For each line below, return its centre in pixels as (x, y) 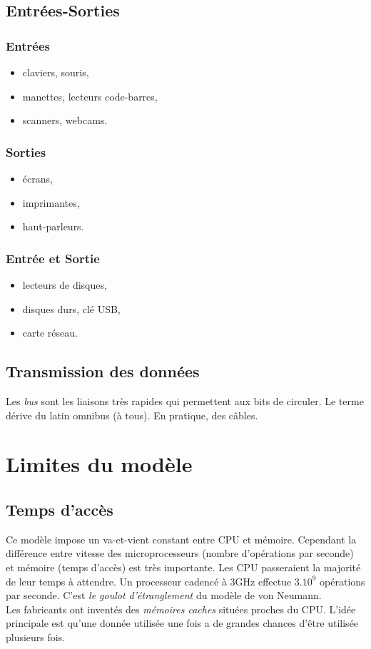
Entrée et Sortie (53, 258)
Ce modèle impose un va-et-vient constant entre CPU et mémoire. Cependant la (181, 539)
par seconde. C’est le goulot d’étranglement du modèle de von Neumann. (164, 595)
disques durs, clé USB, (71, 308)
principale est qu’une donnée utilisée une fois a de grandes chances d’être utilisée (182, 623)
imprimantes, (51, 202)
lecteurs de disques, (65, 285)
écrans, (37, 178)
